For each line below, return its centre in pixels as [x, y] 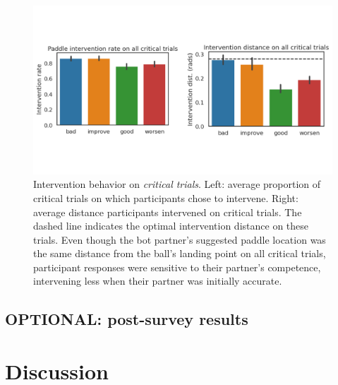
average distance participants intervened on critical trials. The [168, 212]
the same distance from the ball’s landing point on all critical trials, [180, 253]
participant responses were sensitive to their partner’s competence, [177, 267]
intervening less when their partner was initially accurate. [158, 281]
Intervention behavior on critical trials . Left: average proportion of [177, 184]
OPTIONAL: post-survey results [127, 319]
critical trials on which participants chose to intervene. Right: [166, 197]
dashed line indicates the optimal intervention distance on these [171, 226]
